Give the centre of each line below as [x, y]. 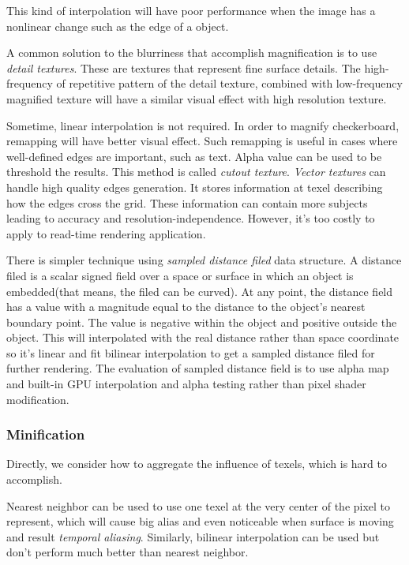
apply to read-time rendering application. [106, 233]
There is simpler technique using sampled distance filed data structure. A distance [204, 260]
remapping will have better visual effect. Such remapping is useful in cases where [202, 141]
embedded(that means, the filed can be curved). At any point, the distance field [200, 291]
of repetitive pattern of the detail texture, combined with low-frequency [229, 83]
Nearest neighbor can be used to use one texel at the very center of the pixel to [199, 505]
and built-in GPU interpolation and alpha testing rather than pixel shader [186, 384]
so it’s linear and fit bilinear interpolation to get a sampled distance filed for [191, 352]
